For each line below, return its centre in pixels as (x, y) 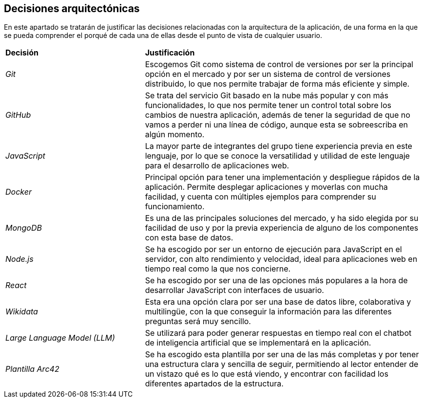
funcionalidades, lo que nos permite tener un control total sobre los (268, 105)
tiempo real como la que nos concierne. (218, 269)
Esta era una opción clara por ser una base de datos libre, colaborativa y (278, 302)
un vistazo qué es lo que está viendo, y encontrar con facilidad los (267, 374)
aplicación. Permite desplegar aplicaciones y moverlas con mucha (266, 187)
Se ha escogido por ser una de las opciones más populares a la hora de (276, 281)
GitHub (18, 115)
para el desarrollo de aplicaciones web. (217, 166)
